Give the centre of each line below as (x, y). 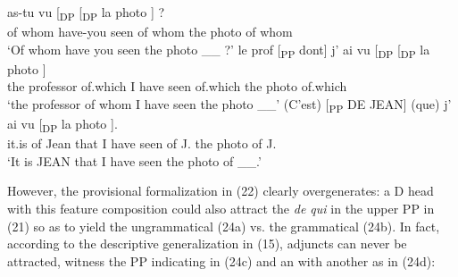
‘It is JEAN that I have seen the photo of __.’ (134, 160)
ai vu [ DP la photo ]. (62, 125)
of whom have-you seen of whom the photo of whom (150, 32)
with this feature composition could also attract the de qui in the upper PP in (221, 209)
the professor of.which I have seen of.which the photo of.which (177, 86)
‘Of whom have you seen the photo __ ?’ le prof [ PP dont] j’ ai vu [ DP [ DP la (219, 50)
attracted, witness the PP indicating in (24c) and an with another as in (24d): (221, 260)
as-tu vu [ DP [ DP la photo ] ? (86, 13)
